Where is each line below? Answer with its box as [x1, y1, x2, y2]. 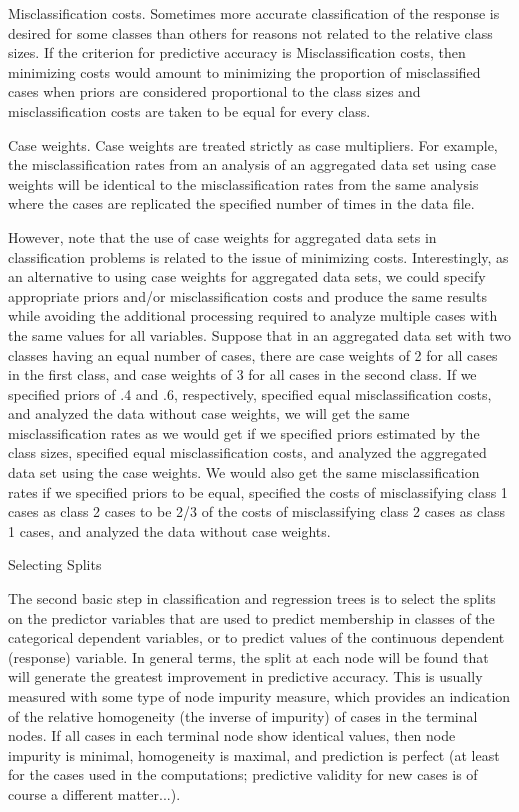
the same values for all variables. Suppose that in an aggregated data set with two [8, 324, 511, 345]
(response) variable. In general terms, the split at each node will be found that [8, 646, 489, 667]
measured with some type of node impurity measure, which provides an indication [8, 686, 511, 706]
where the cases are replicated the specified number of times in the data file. [8, 193, 475, 214]
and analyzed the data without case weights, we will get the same [8, 403, 410, 424]
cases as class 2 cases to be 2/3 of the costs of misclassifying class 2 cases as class [8, 501, 506, 522]
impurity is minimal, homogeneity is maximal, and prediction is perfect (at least [8, 744, 500, 765]
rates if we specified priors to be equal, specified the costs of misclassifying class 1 [8, 481, 508, 502]
